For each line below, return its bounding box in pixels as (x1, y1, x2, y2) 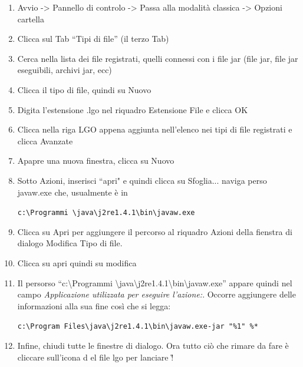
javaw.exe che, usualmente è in (17, 186, 128, 198)
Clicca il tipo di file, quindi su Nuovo (17, 83, 151, 95)
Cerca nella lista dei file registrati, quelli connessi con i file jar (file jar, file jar (17, 52, 298, 64)
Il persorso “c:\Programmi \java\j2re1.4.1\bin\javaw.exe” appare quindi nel (17, 276, 292, 289)
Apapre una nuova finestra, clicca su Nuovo (17, 154, 174, 167)
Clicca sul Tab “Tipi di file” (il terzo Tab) (17, 32, 169, 45)
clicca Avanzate (17, 134, 73, 147)
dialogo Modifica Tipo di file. (17, 237, 123, 249)
